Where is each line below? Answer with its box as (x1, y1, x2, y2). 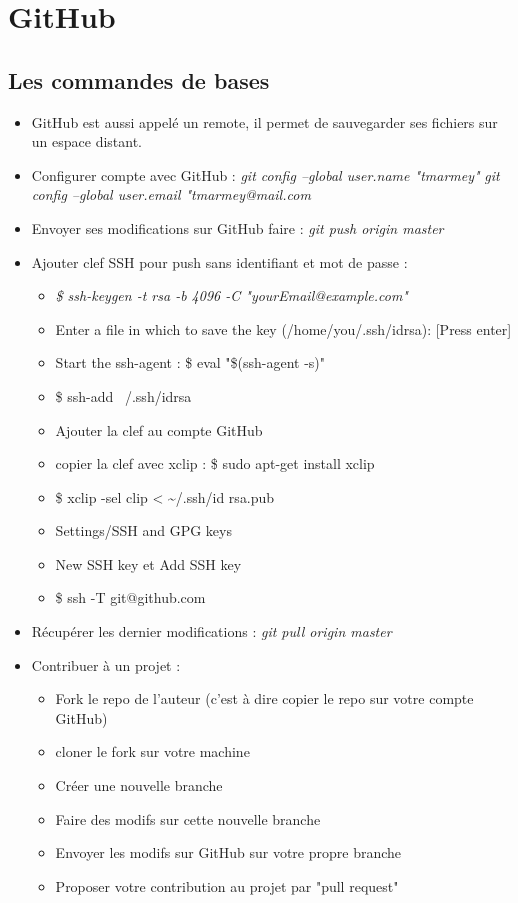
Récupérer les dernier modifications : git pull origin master (31, 621, 392, 642)
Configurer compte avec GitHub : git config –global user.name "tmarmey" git (31, 164, 500, 185)
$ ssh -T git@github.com (55, 587, 206, 608)
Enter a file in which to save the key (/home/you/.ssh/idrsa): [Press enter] (55, 318, 512, 339)
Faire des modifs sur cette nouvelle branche (55, 808, 321, 829)
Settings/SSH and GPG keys (55, 520, 232, 541)
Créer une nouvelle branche (55, 775, 223, 796)
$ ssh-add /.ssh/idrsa (55, 385, 192, 406)
